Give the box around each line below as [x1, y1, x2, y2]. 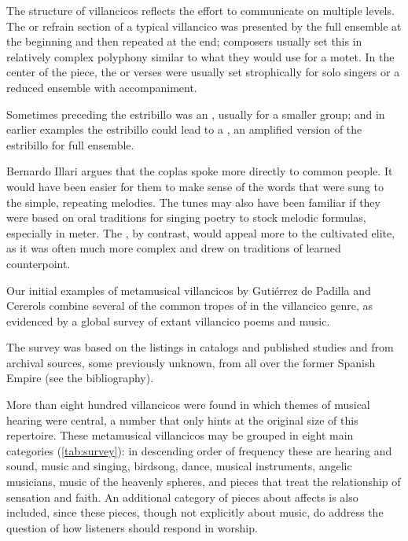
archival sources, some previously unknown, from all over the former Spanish [6, 354, 376, 370]
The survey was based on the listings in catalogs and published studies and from [6, 339, 394, 355]
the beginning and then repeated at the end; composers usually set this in [6, 33, 362, 50]
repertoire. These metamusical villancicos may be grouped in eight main [6, 427, 354, 443]
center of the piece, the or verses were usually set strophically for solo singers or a [6, 64, 400, 80]
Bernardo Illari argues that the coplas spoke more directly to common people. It [6, 163, 393, 179]
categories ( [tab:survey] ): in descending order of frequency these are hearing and [6, 442, 392, 458]
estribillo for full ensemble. [6, 136, 134, 153]
